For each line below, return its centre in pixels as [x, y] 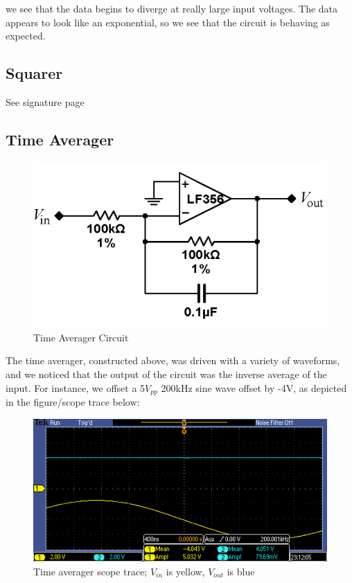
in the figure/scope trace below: [73, 402]
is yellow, [185, 571]
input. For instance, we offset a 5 [76, 387]
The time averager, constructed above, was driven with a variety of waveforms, [173, 360]
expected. [26, 36]
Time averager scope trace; [90, 571]
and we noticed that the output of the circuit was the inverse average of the [166, 374]
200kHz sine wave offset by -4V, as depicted [254, 387]
